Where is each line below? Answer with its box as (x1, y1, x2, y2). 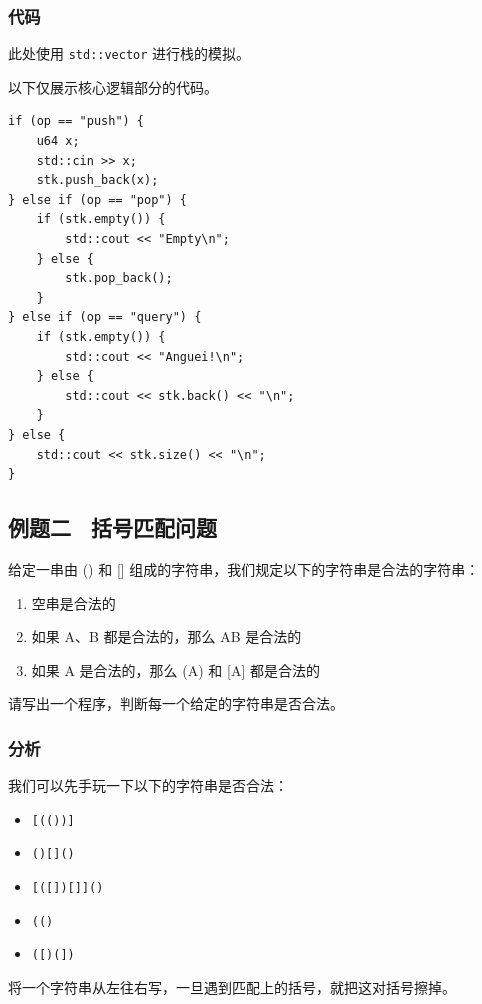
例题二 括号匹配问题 (8, 512, 218, 543)
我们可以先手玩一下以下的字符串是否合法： (8, 775, 288, 796)
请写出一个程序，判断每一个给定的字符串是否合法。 (8, 693, 344, 714)
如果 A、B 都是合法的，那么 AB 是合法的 (31, 626, 302, 647)
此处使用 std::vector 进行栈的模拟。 (8, 43, 251, 64)
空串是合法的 (31, 592, 116, 613)
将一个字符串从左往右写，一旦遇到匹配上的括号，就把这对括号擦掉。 (8, 977, 456, 998)
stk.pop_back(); (65, 271, 173, 286)
